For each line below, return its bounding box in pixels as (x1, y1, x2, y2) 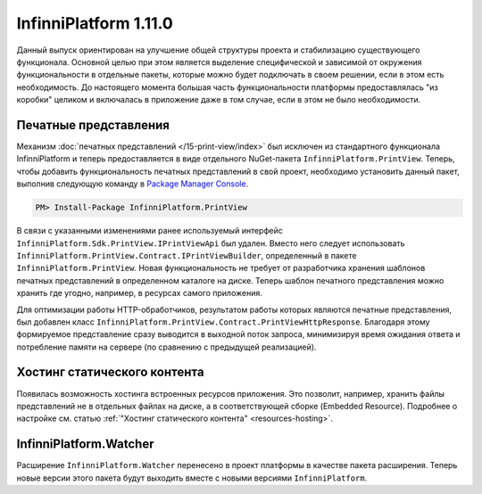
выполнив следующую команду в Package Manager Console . (16, 178, 249, 189)
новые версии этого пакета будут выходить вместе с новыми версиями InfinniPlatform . (16, 473, 368, 483)
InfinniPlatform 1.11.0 (16, 13, 173, 33)
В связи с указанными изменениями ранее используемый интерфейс (16, 226, 283, 236)
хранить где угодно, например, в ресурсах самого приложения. (16, 288, 263, 299)
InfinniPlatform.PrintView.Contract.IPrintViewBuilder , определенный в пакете (16, 250, 357, 260)
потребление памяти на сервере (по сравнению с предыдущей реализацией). (16, 342, 317, 352)
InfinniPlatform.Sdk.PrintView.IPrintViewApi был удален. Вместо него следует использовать (16, 237, 405, 249)
